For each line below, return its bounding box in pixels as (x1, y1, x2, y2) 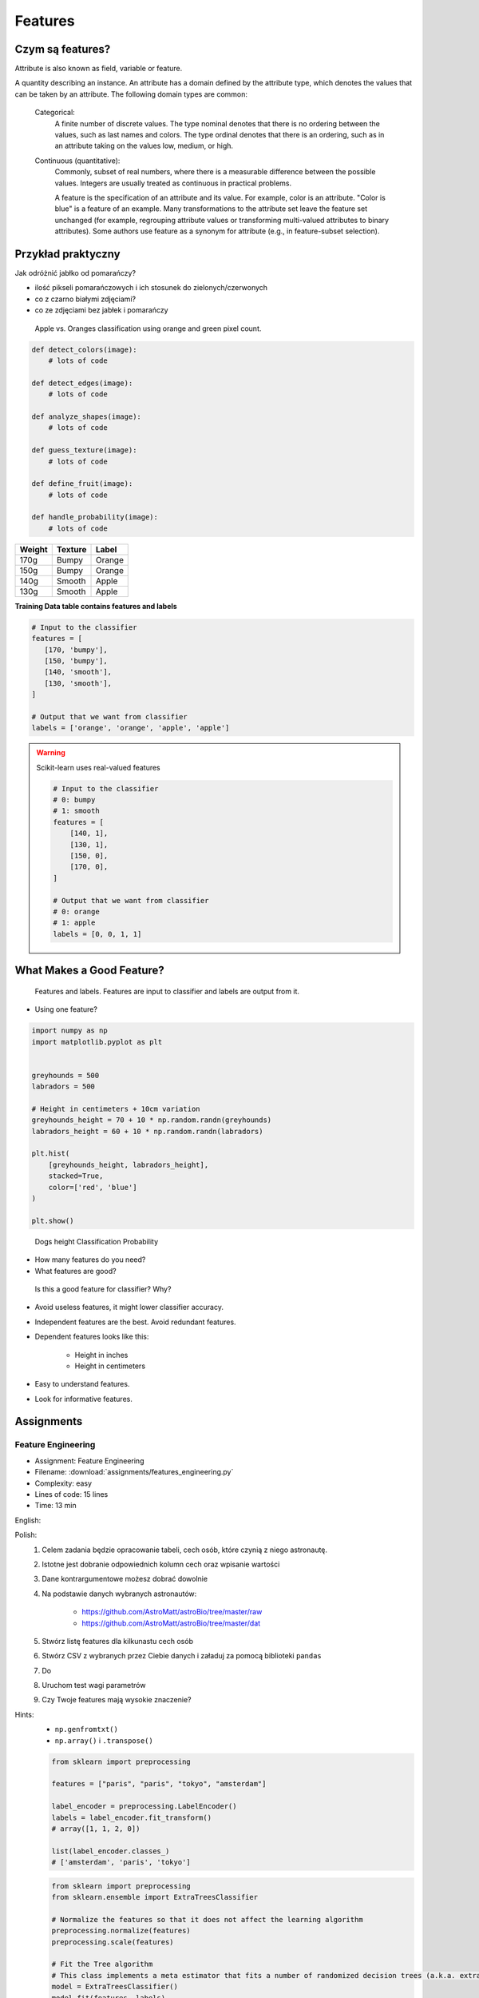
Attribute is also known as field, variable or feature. (14, 64, 183, 74)
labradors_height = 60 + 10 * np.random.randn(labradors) (31, 1127, 263, 1136)
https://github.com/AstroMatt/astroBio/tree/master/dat (81, 1618, 261, 1628)
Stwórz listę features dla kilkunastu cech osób (42, 1636, 193, 1646)
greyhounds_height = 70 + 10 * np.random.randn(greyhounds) (31, 1116, 272, 1124)
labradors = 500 (31, 1082, 96, 1091)
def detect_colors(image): (31, 344, 137, 354)
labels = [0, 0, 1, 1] (53, 929, 142, 938)
